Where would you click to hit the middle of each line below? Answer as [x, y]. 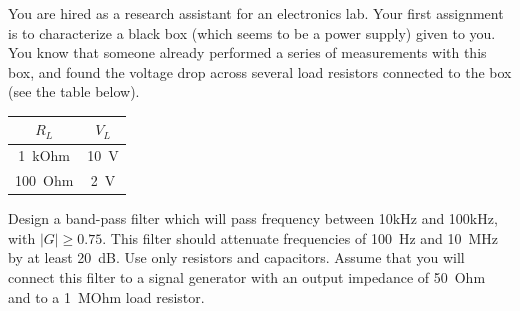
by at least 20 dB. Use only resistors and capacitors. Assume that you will [236, 257]
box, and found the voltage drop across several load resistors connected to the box [260, 71]
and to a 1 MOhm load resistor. [106, 296]
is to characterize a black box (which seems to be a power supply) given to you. [252, 32]
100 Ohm [44, 180]
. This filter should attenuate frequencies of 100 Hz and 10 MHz [300, 237]
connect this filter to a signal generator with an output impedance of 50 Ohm [247, 277]
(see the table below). [74, 91]
